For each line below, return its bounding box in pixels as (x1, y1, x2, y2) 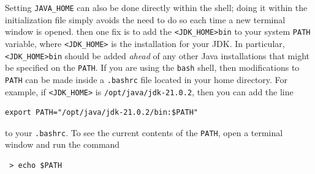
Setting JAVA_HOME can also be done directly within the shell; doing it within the (5, 1, 308, 13)
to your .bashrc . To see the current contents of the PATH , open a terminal (5, 126, 283, 139)
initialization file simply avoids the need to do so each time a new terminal (5, 13, 286, 26)
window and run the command (5, 138, 120, 151)
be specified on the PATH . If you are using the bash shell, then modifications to (5, 61, 300, 74)
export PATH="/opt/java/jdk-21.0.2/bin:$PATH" (5, 108, 198, 117)
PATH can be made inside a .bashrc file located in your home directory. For (5, 73, 288, 85)
